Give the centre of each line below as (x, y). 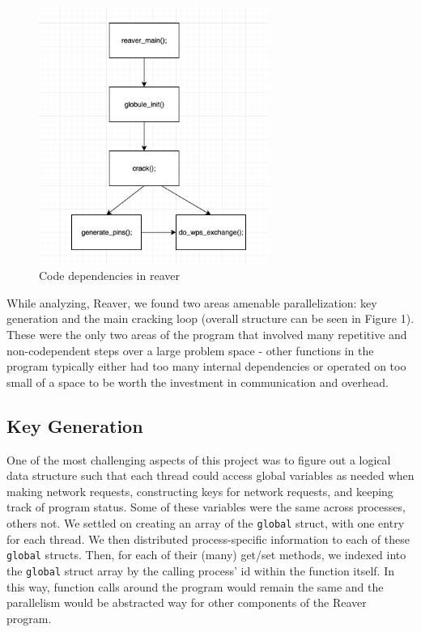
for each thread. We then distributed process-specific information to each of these (208, 539)
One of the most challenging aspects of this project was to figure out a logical (199, 459)
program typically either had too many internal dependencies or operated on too (206, 366)
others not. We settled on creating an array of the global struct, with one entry (206, 522)
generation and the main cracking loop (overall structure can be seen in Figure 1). (210, 318)
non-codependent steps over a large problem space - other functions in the (190, 350)
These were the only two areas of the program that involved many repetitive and (207, 334)
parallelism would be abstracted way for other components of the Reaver (187, 602)
